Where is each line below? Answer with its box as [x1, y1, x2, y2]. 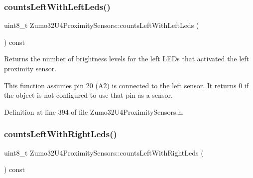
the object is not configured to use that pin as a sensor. [4, 90, 173, 100]
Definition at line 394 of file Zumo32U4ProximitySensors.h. [4, 106, 184, 117]
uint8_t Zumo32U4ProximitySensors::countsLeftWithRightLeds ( [4, 147, 204, 158]
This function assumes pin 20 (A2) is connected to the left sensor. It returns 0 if [4, 80, 249, 90]
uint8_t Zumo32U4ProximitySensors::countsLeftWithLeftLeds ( [4, 20, 199, 30]
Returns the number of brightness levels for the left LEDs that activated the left [4, 53, 250, 64]
